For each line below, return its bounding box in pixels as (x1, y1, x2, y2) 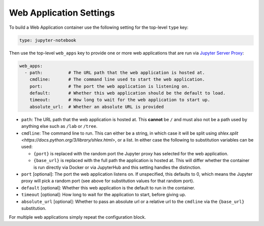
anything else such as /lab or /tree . (21, 123, 98, 129)
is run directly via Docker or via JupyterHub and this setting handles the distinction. (33, 164, 201, 170)
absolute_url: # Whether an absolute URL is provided (29, 104, 164, 109)
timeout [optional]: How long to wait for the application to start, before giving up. (21, 192, 186, 198)
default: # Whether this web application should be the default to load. (29, 90, 226, 96)
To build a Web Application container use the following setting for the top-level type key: (9, 24, 189, 30)
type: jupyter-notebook (19, 37, 77, 43)
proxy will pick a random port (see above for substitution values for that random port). (21, 178, 195, 184)
